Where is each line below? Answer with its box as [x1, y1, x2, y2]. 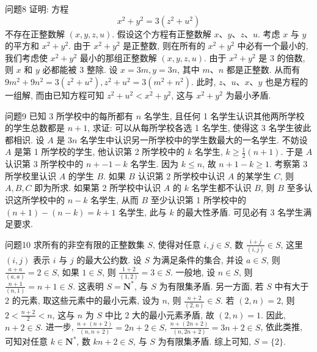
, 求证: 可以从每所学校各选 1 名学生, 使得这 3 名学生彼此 [87, 121, 312, 134]
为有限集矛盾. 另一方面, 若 [159, 279, 264, 292]
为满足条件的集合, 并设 [152, 253, 244, 266]
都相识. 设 [5, 133, 45, 146]
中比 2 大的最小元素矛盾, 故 [104, 308, 214, 321]
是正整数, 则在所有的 [123, 39, 205, 52]
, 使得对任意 [152, 238, 201, 250]
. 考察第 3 [269, 157, 308, 170]
